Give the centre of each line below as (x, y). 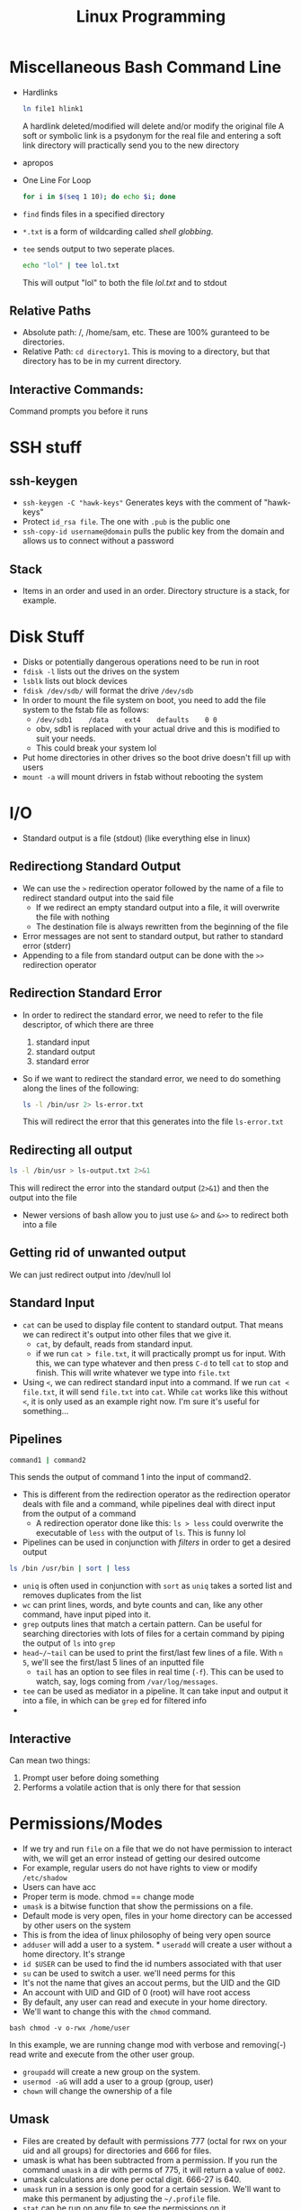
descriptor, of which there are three (88, 1024)
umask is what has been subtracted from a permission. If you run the (150, 2160)
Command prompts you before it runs (79, 411)
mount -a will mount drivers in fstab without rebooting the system (142, 776)
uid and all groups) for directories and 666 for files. (117, 2151)
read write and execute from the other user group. (102, 2054)
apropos (38, 162)
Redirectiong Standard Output (95, 867)
